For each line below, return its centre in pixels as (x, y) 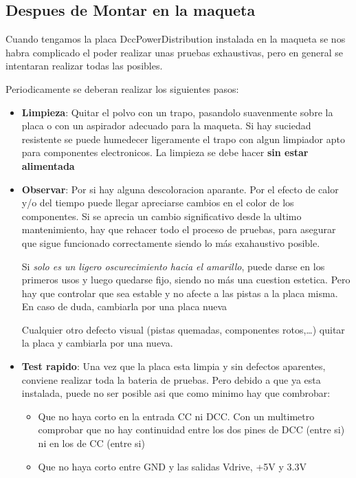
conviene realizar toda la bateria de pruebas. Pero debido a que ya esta (171, 379)
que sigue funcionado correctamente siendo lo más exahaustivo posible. (171, 242)
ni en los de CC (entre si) (91, 443)
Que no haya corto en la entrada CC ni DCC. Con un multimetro (176, 416)
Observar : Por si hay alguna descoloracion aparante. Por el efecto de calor (180, 189)
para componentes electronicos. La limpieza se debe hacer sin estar (165, 152)
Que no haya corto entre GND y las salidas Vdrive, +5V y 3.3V (172, 466)
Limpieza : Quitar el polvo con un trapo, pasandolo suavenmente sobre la (177, 112)
